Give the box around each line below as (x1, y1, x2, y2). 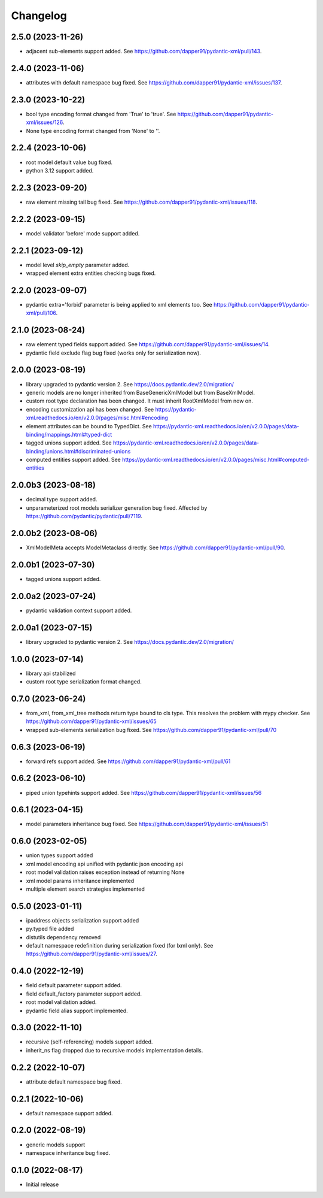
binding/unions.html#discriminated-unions (26, 447, 131, 455)
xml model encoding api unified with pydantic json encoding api (26, 860, 184, 867)
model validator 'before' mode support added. (26, 229, 140, 237)
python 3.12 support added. (26, 167, 94, 174)
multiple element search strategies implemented (26, 885, 145, 893)
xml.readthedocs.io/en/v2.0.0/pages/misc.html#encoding (26, 414, 168, 422)
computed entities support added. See (26, 456, 121, 464)
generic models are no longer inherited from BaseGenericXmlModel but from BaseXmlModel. (26, 389, 255, 396)
